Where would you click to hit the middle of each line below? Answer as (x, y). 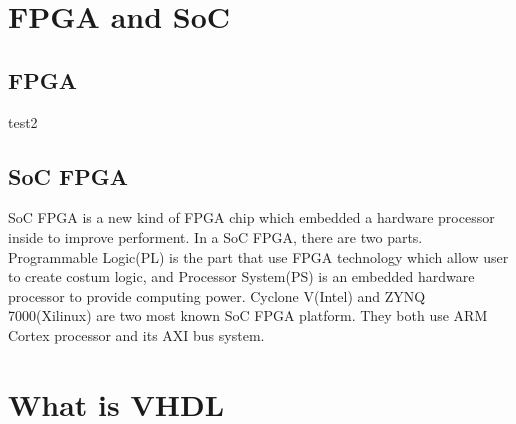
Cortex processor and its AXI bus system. (136, 334)
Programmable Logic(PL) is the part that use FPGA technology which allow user (258, 256)
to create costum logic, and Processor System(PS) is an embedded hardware (241, 276)
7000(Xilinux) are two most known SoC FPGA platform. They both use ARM (248, 315)
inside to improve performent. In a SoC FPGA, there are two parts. (215, 236)
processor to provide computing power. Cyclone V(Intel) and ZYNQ (217, 295)
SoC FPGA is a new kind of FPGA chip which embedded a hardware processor (251, 217)
